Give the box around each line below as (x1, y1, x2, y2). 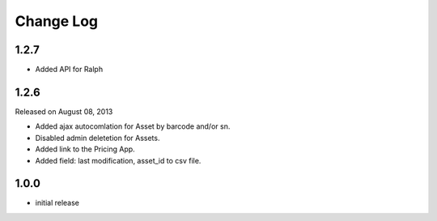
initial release (35, 198, 80, 208)
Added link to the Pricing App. (35, 144, 135, 154)
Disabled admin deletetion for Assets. (35, 133, 160, 142)
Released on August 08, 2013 (15, 106, 113, 117)
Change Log (15, 12, 99, 30)
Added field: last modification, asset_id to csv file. (35, 155, 202, 165)
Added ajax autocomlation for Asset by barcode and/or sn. (35, 121, 231, 131)
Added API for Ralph (35, 65, 104, 74)
